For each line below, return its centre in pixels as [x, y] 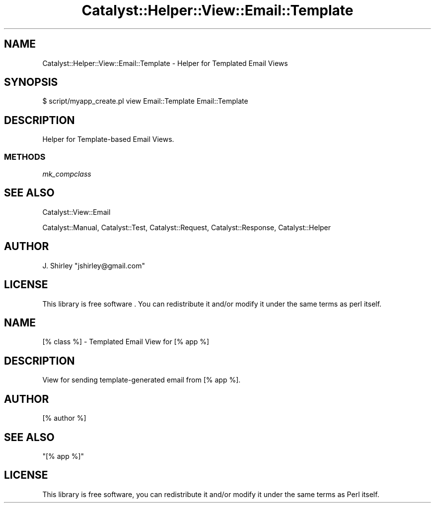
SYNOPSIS [31, 82]
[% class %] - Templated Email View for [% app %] [126, 342]
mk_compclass [67, 174]
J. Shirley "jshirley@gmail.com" [94, 265]
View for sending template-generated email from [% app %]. [142, 380]
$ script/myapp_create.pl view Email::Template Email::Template [145, 101]
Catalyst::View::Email [76, 212]
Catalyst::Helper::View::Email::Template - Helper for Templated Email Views [165, 63]
